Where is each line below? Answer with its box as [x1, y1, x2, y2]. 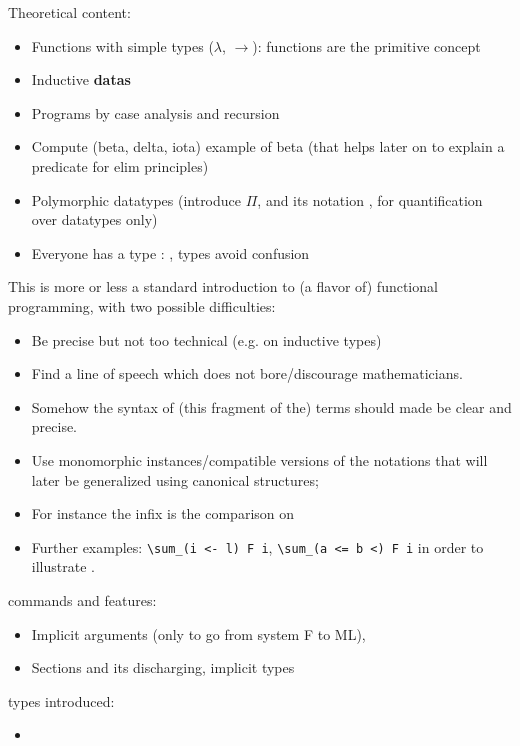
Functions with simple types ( [31, 35, 214, 56]
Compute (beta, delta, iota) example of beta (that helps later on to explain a [31, 136, 505, 157]
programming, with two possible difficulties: [8, 295, 276, 316]
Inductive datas [31, 69, 131, 90]
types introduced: [8, 690, 115, 711]
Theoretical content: [8, 2, 131, 22]
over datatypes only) [31, 209, 158, 230]
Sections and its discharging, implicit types [31, 657, 295, 678]
